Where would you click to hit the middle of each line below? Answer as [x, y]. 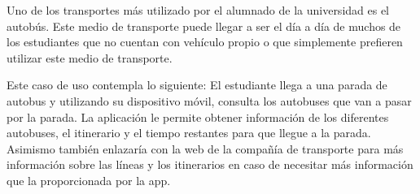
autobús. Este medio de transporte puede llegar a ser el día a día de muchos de [204, 26]
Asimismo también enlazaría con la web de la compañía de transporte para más [205, 148]
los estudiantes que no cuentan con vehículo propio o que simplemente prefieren [205, 42]
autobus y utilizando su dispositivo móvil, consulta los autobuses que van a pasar [209, 100]
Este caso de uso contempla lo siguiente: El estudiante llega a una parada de [197, 85]
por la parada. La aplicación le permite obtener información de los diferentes [198, 116]
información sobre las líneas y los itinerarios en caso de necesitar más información [210, 164]
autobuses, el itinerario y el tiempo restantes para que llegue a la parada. [189, 133]
